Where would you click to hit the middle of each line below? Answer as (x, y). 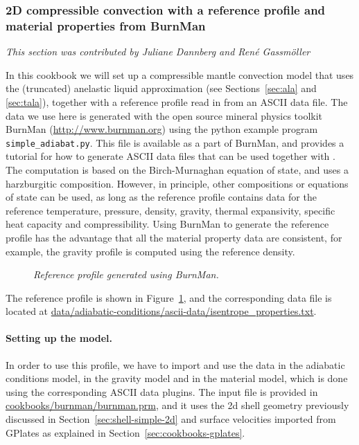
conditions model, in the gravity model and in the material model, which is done (177, 378)
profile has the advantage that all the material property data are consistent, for (174, 237)
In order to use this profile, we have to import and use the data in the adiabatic (175, 364)
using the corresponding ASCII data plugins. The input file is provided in (162, 391)
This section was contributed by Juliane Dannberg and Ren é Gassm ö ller (158, 52)
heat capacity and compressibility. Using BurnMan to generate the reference (167, 224)
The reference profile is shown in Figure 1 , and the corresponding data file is (169, 297)
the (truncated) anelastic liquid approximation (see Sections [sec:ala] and (161, 88)
